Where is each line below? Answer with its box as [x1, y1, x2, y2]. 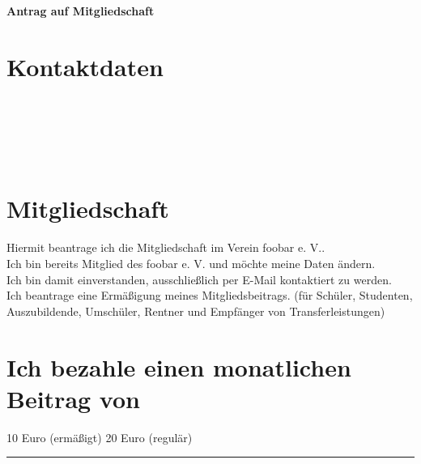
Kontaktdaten [6, 49, 164, 83]
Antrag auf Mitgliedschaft [6, 2, 155, 19]
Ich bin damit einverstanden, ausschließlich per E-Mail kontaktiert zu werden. [6, 270, 392, 287]
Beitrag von [6, 381, 140, 415]
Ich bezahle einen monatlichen [6, 350, 351, 383]
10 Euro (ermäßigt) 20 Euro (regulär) [6, 428, 193, 445]
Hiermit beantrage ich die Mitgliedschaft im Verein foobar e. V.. [6, 239, 325, 256]
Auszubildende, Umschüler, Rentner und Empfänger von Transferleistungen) [6, 302, 385, 319]
